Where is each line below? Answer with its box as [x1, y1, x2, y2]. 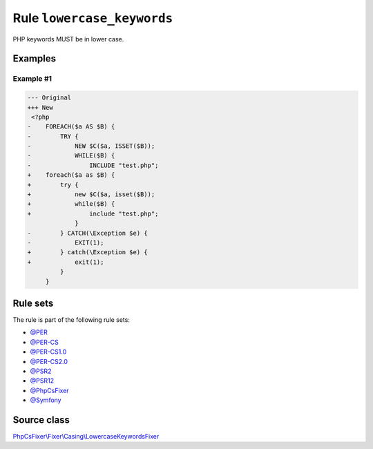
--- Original [27, 94, 72, 102]
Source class [12, 414, 70, 426]
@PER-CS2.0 [30, 357, 68, 365]
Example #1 [12, 74, 52, 84]
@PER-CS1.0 [30, 347, 67, 356]
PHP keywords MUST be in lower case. [12, 35, 124, 43]
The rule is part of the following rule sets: [12, 316, 131, 324]
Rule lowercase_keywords [12, 10, 173, 26]
